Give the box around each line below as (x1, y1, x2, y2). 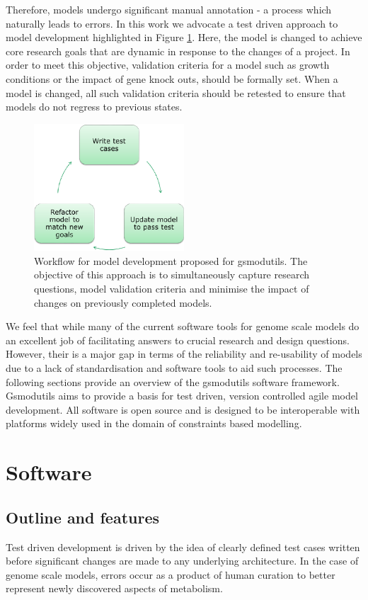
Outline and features (6, 506, 160, 528)
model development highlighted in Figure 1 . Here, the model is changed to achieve (6, 30, 362, 45)
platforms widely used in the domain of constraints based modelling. (6, 416, 302, 431)
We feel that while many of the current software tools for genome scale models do (6, 319, 360, 334)
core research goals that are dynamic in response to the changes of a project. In (6, 43, 350, 58)
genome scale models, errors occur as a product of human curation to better (6, 567, 335, 582)
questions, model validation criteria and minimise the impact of (34, 281, 309, 296)
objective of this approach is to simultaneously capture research (34, 267, 310, 282)
